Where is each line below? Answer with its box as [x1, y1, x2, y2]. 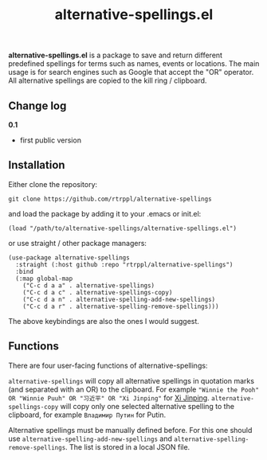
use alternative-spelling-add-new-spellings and [8, 434, 173, 443]
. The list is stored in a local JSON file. [65, 442, 190, 451]
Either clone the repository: [8, 179, 98, 189]
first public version [19, 135, 82, 145]
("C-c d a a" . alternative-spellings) [22, 281, 155, 290]
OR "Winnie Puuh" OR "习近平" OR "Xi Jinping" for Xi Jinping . [8, 392, 210, 403]
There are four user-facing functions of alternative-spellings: [8, 361, 208, 370]
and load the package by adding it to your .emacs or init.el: [8, 209, 202, 218]
